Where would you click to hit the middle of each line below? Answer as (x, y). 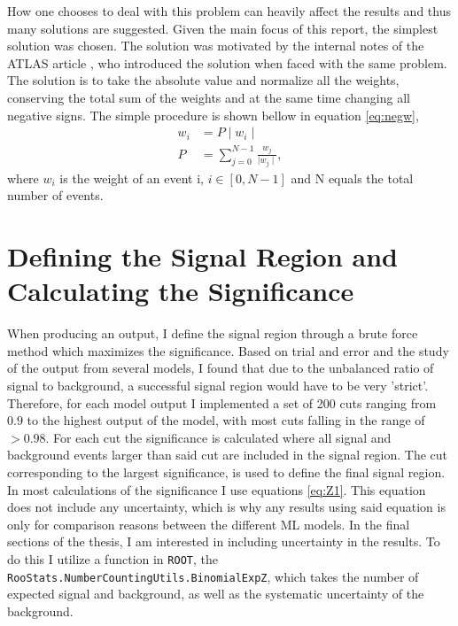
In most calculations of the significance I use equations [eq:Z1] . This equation (217, 489)
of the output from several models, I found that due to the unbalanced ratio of (221, 368)
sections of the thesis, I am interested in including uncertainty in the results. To (224, 541)
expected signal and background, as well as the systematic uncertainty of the (216, 594)
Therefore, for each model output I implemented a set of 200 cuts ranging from (222, 402)
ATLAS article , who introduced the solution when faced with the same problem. (227, 62)
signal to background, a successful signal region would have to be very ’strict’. (218, 385)
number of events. (55, 195)
